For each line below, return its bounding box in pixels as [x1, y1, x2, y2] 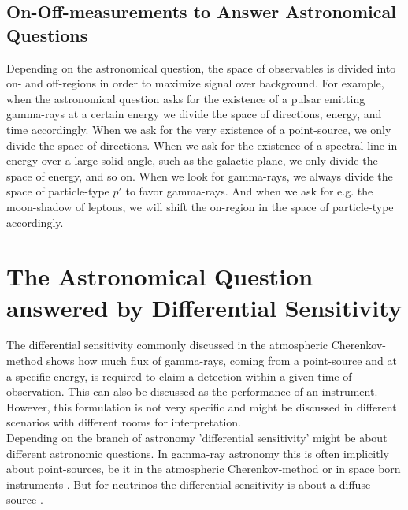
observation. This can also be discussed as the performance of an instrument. [6, 383, 378, 400]
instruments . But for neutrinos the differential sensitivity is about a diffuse [6, 475, 371, 492]
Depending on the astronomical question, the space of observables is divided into [6, 59, 396, 76]
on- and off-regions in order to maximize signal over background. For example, [6, 75, 384, 91]
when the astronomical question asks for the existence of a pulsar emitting [6, 90, 365, 106]
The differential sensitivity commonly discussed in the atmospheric [6, 337, 328, 353]
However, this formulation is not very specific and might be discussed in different [6, 398, 397, 415]
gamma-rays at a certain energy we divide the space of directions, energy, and [6, 106, 382, 122]
